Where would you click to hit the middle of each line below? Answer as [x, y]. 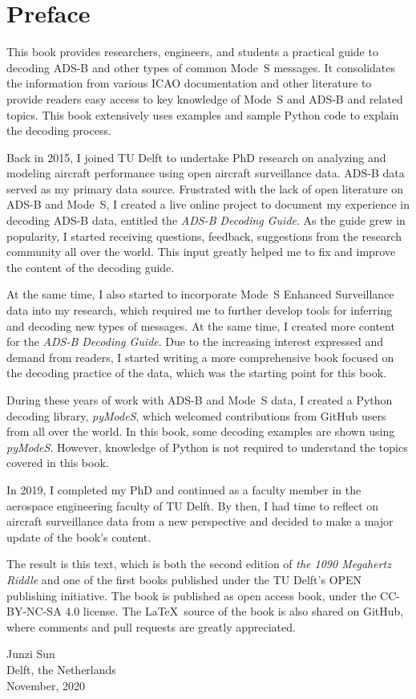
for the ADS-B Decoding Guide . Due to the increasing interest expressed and [195, 341]
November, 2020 [46, 685]
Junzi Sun [31, 654]
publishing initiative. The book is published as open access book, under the [192, 595]
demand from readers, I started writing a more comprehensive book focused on [200, 357]
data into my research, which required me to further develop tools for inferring [200, 310]
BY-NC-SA [34, 611]
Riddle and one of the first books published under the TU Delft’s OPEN [184, 579]
